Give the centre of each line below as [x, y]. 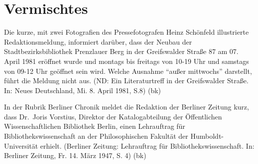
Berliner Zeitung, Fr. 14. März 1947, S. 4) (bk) [75, 155]
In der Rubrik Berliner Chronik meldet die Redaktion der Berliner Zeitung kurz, [127, 107]
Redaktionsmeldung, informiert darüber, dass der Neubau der [98, 41]
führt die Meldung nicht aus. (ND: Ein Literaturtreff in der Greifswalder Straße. [126, 81]
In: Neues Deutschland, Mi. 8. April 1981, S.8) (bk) [83, 90]
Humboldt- [207, 136]
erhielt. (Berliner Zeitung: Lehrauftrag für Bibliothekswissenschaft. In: [147, 145]
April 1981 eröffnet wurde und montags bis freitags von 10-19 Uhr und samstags [127, 61]
